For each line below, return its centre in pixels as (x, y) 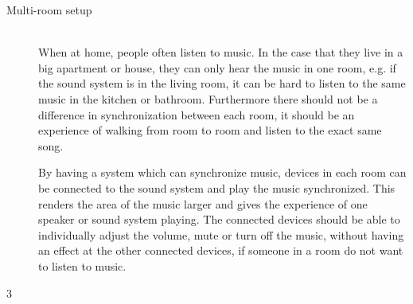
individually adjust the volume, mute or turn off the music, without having (221, 234)
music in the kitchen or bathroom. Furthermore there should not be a (208, 98)
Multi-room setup (49, 10)
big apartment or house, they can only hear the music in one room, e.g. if (217, 67)
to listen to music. (82, 265)
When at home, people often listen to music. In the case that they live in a (221, 52)
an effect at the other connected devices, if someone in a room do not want (221, 250)
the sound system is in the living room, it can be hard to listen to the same (222, 83)
